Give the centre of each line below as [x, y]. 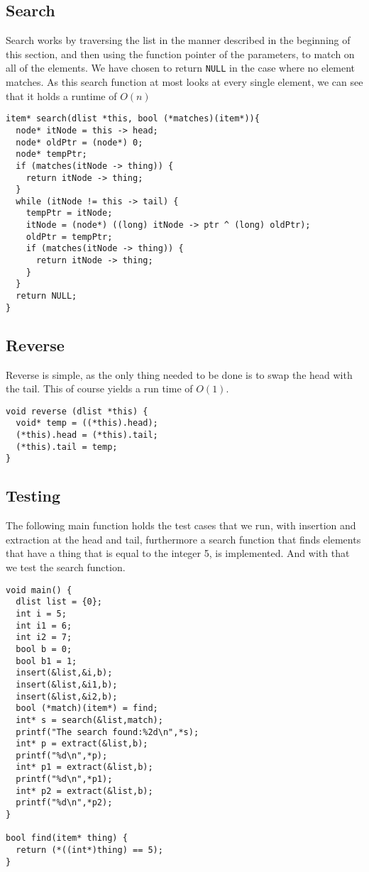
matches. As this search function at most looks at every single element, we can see [184, 82]
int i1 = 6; [44, 625]
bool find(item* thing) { [67, 838]
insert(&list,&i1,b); [67, 684]
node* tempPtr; [51, 154]
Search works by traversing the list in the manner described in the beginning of [178, 40]
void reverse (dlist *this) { [77, 411]
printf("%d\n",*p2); [64, 803]
